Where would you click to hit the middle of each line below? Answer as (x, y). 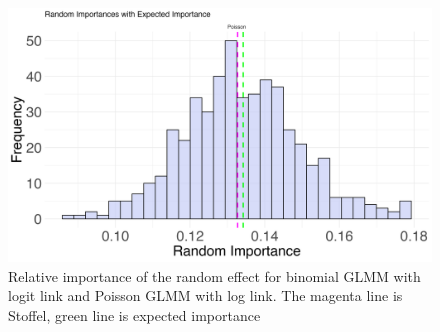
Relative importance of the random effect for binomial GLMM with (214, 275)
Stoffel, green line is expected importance (134, 315)
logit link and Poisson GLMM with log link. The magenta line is (205, 295)
